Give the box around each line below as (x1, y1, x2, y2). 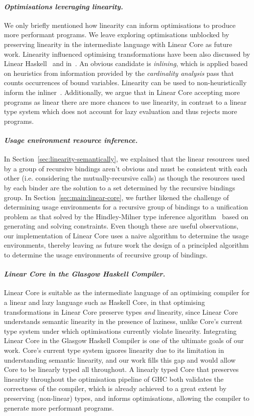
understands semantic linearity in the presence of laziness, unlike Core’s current (4, 316, 243, 326)
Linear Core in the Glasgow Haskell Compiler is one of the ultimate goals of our (4, 335, 244, 346)
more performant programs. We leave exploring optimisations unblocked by (4, 29, 230, 40)
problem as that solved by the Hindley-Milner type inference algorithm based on (4, 211, 249, 221)
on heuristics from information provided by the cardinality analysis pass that (4, 68, 234, 78)
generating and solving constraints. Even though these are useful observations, (4, 221, 239, 231)
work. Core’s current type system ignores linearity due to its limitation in (4, 345, 224, 355)
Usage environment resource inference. (4, 135, 138, 145)
